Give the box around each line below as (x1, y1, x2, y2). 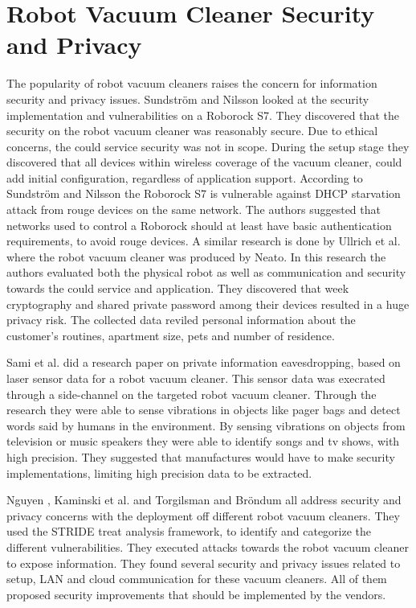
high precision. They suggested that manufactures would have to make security (6, 448, 395, 465)
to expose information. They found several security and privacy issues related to (6, 554, 401, 571)
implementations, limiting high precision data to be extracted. (6, 464, 312, 481)
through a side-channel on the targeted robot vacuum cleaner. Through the (6, 385, 377, 402)
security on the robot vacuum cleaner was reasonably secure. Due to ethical (6, 122, 378, 139)
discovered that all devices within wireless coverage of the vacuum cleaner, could (6, 154, 402, 170)
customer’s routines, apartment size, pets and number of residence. (6, 327, 335, 343)
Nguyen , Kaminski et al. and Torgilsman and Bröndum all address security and (6, 491, 402, 508)
